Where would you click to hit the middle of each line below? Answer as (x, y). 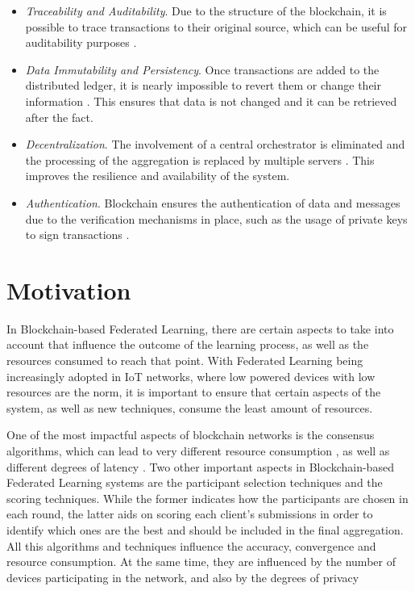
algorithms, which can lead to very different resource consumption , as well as (198, 451)
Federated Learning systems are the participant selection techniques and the (195, 482)
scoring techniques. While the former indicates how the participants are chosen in (207, 498)
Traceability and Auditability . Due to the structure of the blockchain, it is (206, 10)
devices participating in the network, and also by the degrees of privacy (183, 577)
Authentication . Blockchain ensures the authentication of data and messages (213, 202)
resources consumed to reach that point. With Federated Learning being (185, 360)
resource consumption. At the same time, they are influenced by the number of (201, 562)
